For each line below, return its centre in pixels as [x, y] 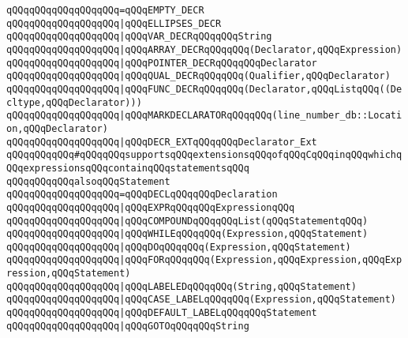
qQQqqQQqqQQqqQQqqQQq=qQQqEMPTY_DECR [105, 10]
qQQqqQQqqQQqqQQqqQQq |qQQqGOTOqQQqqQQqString [128, 326]
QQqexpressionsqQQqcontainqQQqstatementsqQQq [128, 168]
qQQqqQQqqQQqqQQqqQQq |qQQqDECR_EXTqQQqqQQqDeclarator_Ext [162, 142]
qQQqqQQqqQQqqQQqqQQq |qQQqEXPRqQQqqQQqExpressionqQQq [151, 207]
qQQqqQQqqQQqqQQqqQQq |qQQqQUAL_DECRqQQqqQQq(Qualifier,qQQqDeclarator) [198, 76]
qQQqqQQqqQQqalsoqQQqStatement [88, 181]
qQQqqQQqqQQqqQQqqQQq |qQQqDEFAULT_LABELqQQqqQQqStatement [162, 313]
